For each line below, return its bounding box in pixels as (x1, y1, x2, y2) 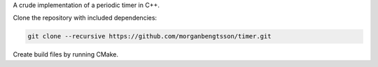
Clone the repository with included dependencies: (13, 14, 157, 22)
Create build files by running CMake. (13, 50, 119, 59)
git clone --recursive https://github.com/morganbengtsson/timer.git (27, 32, 272, 40)
